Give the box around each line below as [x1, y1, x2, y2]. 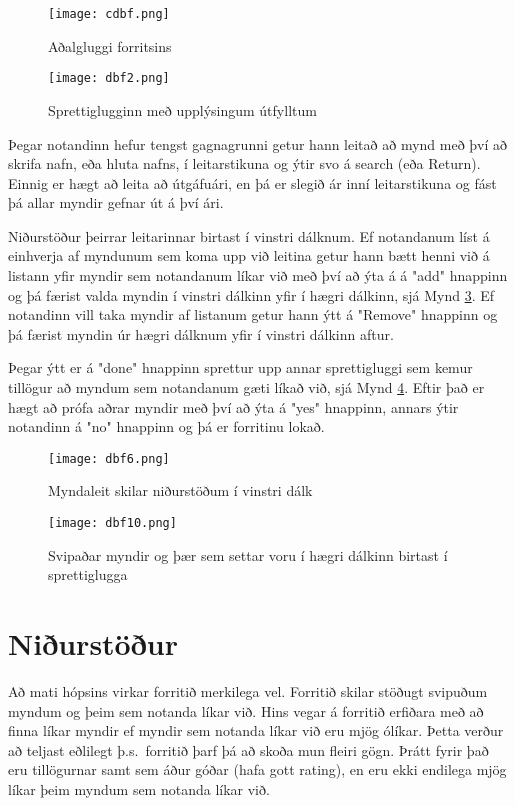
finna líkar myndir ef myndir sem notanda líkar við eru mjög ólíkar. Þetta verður [8, 720, 504, 741]
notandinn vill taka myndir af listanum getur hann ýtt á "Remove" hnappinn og [8, 304, 498, 325]
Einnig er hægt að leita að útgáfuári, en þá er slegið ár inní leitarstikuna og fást [8, 172, 497, 193]
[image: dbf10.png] [48, 516, 177, 531]
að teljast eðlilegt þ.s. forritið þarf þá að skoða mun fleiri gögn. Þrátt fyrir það [8, 739, 489, 760]
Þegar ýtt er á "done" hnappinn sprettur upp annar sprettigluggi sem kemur [8, 357, 473, 378]
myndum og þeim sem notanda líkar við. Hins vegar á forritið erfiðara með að [8, 700, 484, 721]
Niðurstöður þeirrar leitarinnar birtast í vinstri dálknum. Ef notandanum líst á [8, 225, 490, 246]
